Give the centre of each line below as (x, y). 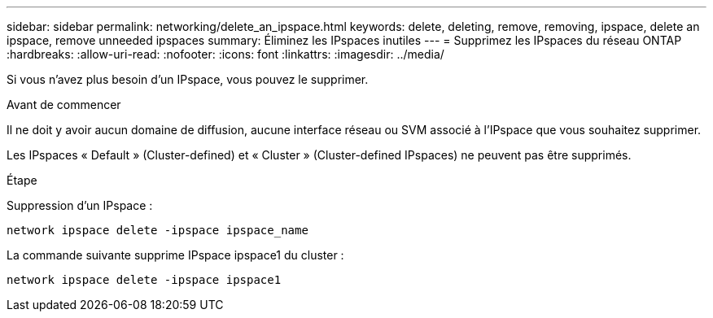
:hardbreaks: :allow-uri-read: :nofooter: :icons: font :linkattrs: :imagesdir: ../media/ (225, 54)
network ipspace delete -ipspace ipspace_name (157, 230)
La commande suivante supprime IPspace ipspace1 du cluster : (175, 255)
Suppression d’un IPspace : (80, 205)
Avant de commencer (64, 105)
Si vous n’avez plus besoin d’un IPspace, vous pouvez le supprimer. (188, 79)
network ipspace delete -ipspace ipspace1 (144, 280)
